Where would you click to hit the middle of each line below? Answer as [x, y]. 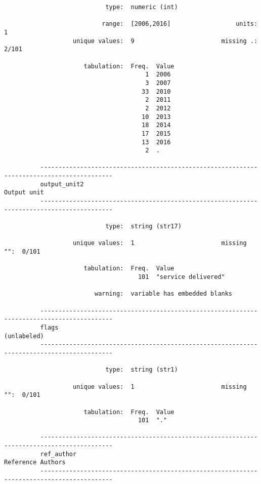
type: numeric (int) [142, 7]
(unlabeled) [24, 336]
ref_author [58, 454]
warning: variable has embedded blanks [163, 294]
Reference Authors [35, 462]
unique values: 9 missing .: [165, 41]
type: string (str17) [143, 227]
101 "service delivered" [181, 277]
